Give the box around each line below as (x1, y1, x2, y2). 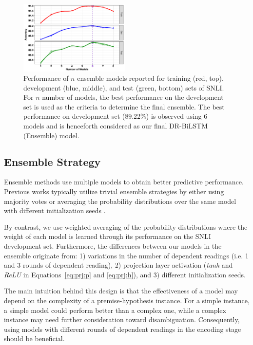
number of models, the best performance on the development (42, 92, 224, 102)
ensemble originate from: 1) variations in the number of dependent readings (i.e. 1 (4, 250, 249, 260)
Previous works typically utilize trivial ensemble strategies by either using (4, 186, 224, 197)
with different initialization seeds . (4, 205, 106, 216)
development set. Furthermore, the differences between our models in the (4, 241, 222, 251)
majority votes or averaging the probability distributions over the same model (4, 196, 236, 206)
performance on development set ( (23, 111, 125, 121)
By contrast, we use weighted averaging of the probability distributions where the (4, 221, 248, 232)
